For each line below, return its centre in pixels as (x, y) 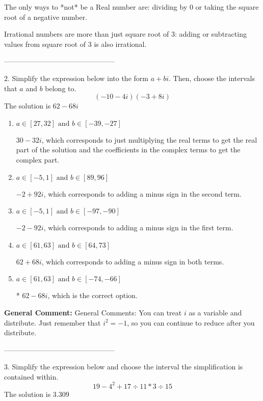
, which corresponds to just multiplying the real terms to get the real (149, 139)
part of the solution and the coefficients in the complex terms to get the (128, 150)
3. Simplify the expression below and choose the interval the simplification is (124, 367)
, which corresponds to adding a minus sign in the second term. (142, 193)
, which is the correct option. (93, 295)
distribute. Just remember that (52, 322)
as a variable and (215, 312)
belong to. (61, 88)
